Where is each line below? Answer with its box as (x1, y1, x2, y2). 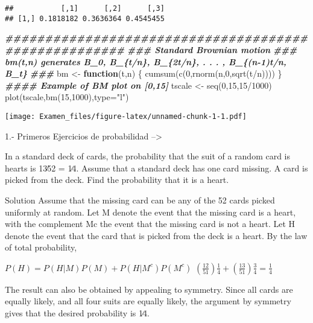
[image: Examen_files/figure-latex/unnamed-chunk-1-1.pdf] (5, 112, 247, 121)
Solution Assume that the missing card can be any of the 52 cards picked (5, 193, 275, 206)
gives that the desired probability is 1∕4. (5, 307, 150, 319)
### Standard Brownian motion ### (127, 43, 297, 56)
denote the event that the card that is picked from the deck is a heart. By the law (5, 229, 308, 241)
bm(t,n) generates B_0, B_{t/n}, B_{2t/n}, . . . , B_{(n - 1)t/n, (5, 55, 286, 68)
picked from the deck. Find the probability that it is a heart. (5, 173, 229, 186)
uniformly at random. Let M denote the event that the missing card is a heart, (5, 205, 296, 218)
